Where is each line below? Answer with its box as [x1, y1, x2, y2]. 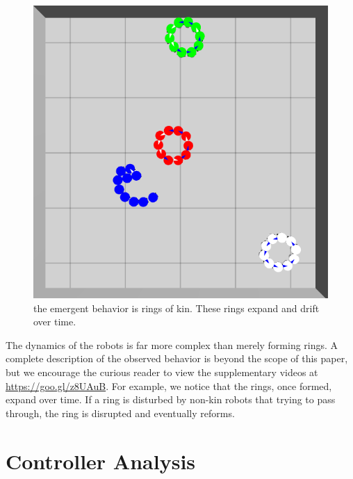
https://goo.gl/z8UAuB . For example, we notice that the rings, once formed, [6, 378, 332, 393]
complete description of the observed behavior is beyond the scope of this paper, [6, 351, 348, 366]
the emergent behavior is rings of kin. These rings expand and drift [33, 300, 320, 315]
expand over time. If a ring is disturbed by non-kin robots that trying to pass [6, 392, 336, 407]
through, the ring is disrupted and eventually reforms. [6, 405, 235, 420]
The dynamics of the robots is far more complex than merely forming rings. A [6, 337, 338, 352]
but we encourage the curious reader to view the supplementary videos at [6, 365, 318, 380]
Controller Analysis [6, 446, 196, 475]
